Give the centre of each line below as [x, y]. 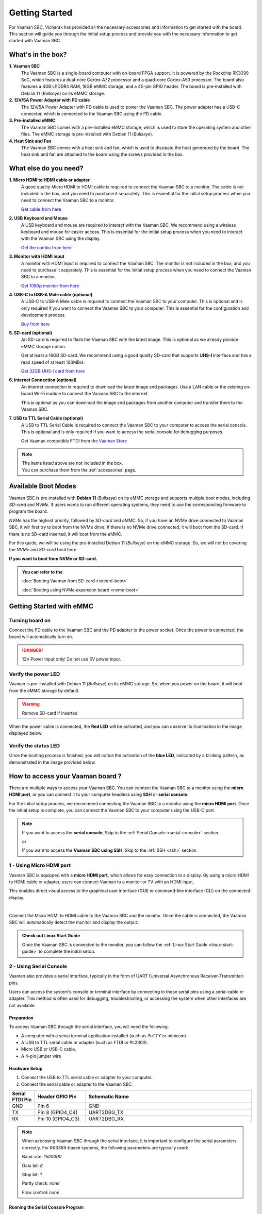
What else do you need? [46, 168]
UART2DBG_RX [106, 1118]
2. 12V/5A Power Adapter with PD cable [49, 100]
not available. [22, 1005]
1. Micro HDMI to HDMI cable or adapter [49, 180]
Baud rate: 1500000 [42, 1157]
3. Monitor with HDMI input [37, 256]
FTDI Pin [22, 1099]
